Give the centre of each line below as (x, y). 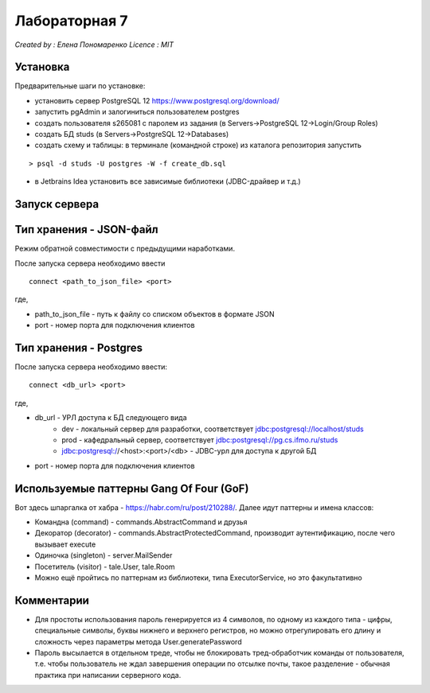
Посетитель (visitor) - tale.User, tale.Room (105, 566)
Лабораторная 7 (71, 21)
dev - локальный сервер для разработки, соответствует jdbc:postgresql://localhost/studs (213, 429)
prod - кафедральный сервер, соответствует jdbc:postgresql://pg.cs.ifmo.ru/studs (200, 440)
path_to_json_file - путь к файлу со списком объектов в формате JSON (154, 313)
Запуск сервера (57, 204)
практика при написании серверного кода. (108, 675)
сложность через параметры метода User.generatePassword (138, 641)
